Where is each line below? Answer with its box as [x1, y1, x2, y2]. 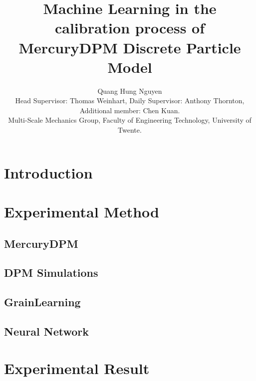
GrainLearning [4, 294, 81, 310]
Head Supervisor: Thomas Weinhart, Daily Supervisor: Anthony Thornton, [15, 95, 245, 106]
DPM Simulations [4, 265, 98, 280]
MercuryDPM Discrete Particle [18, 37, 241, 57]
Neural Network [4, 323, 89, 339]
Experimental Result [4, 358, 150, 378]
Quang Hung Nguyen [97, 85, 162, 96]
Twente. [118, 125, 142, 135]
